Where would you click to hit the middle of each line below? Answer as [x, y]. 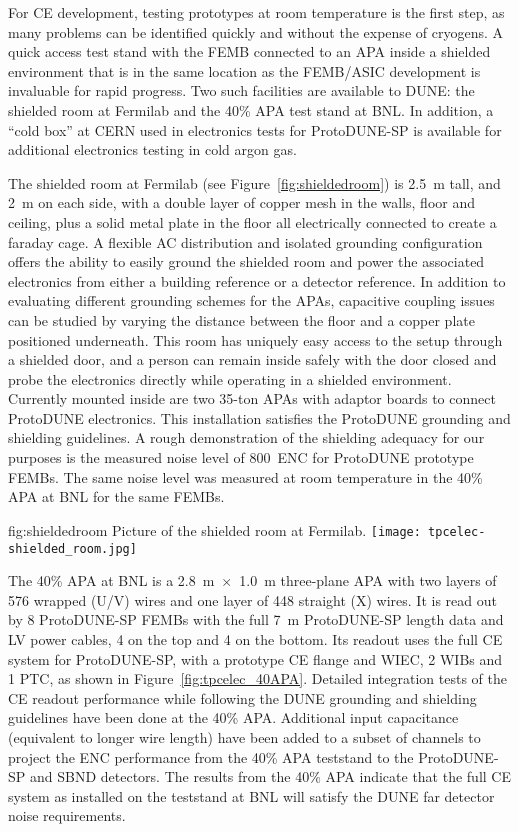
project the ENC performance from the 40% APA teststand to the [211, 756]
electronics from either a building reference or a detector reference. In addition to [257, 280]
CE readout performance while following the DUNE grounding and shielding [242, 697]
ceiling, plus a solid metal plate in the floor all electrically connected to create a [252, 221]
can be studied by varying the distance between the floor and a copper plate [241, 319]
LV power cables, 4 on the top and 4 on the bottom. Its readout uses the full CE [255, 638]
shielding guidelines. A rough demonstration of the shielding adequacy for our [246, 437]
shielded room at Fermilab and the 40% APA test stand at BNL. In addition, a [251, 109]
